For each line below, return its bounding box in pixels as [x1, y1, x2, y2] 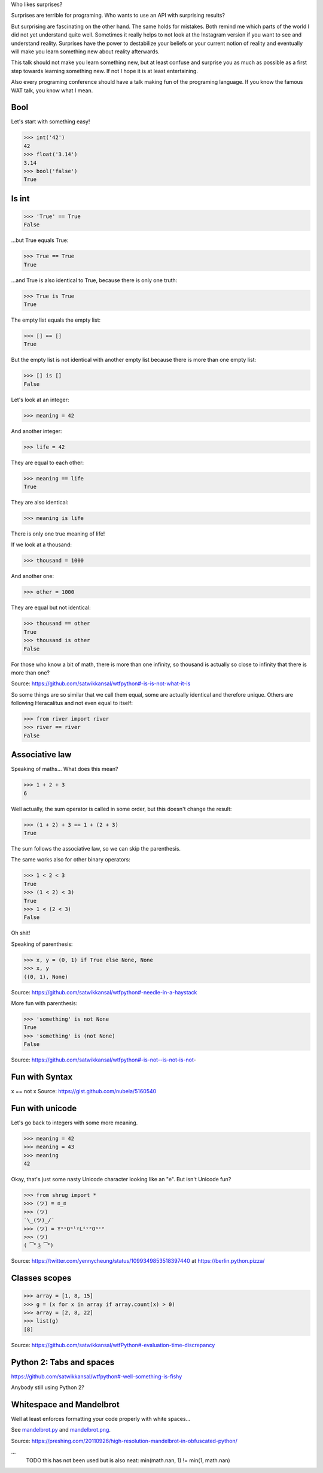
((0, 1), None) [23, 973, 68, 980]
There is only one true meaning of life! [11, 530, 105, 537]
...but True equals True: [11, 237, 69, 244]
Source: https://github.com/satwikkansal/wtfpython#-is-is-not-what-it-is [11, 680, 191, 687]
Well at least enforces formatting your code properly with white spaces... [11, 1415, 191, 1423]
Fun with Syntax [11, 1072, 73, 1082]
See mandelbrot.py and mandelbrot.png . [11, 1426, 111, 1433]
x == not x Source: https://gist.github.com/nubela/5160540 [11, 1087, 157, 1094]
